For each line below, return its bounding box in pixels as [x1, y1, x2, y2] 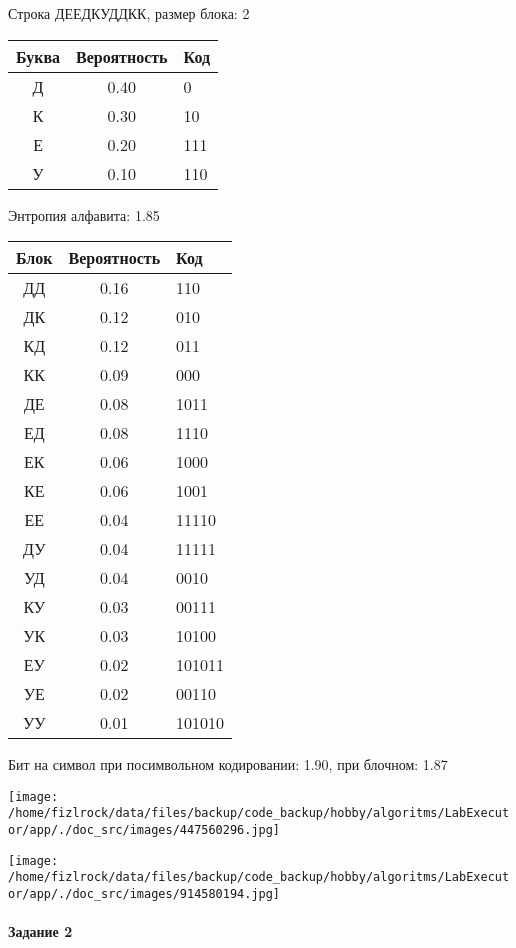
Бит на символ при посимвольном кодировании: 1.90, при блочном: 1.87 [8, 754, 448, 775]
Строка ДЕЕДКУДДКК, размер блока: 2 [8, 3, 250, 23]
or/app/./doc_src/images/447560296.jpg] [8, 823, 281, 838]
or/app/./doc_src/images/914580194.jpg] [8, 887, 281, 902]
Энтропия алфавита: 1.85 [8, 204, 160, 225]
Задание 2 [8, 921, 73, 942]
